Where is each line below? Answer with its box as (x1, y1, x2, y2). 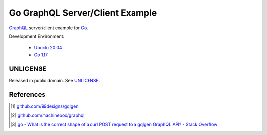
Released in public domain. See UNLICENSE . (9, 77, 100, 83)
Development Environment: (9, 34, 65, 39)
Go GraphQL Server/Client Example (9, 7, 157, 18)
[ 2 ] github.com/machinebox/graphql (10, 112, 85, 118)
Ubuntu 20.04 (34, 45, 62, 51)
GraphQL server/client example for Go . (9, 25, 89, 31)
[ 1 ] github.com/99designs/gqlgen (10, 103, 79, 109)
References (9, 90, 45, 99)
